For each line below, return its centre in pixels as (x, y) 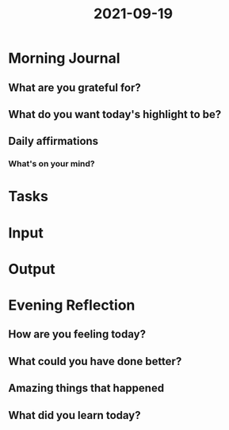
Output (32, 269)
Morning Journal (64, 58)
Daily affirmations (53, 141)
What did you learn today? (74, 415)
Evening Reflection (72, 305)
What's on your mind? (52, 164)
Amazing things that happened (86, 388)
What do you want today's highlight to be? (115, 114)
